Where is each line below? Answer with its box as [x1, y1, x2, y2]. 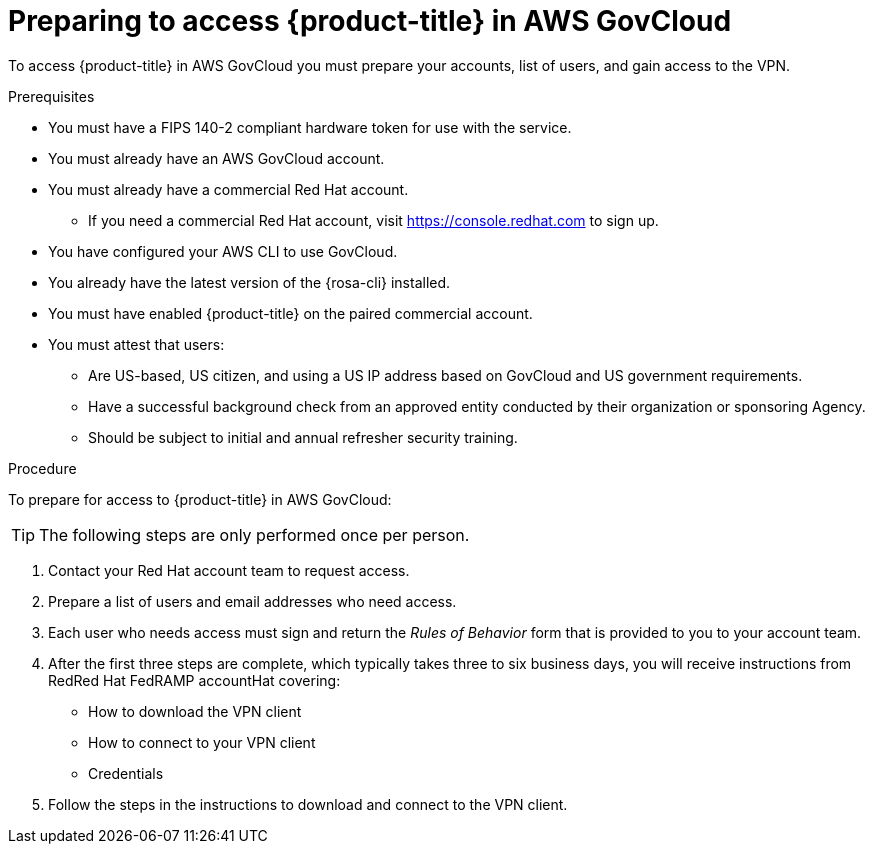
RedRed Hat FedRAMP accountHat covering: [48, 671, 341, 689]
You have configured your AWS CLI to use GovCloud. [48, 242, 398, 260]
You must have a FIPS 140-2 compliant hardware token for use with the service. [48, 118, 572, 136]
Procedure [8, 459, 77, 477]
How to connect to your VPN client [88, 733, 316, 751]
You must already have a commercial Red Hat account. [48, 180, 409, 198]
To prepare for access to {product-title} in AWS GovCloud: [8, 490, 392, 508]
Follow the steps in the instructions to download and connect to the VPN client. [48, 795, 568, 813]
